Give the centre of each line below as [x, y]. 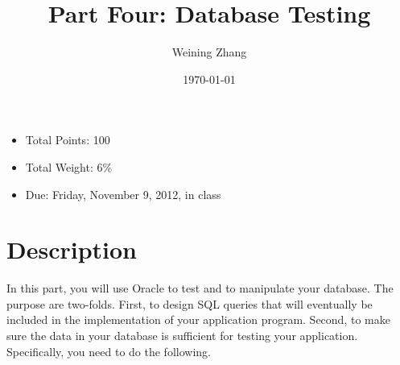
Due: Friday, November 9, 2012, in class [123, 194]
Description [72, 249]
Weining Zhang [209, 52]
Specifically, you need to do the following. [109, 351]
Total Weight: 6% [69, 166]
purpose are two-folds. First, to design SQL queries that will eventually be [190, 303]
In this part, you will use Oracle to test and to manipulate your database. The [200, 288]
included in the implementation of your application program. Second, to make [198, 319]
